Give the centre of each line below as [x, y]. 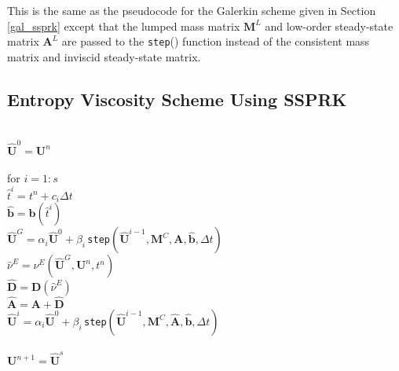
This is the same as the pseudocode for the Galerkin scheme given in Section [192, 10]
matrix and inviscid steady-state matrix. [104, 56]
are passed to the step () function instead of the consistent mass [216, 41]
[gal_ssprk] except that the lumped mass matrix [124, 26]
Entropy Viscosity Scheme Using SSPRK [177, 99]
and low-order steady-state [329, 26]
